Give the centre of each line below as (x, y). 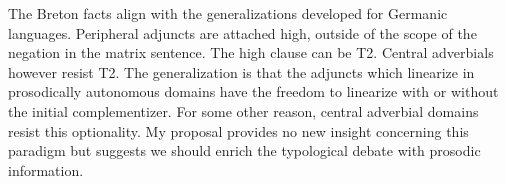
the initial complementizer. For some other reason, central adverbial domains (243, 110)
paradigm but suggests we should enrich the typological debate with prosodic (244, 150)
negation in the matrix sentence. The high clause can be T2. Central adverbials (251, 52)
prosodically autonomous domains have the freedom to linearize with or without (253, 91)
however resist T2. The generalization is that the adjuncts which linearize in (241, 71)
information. (46, 169)
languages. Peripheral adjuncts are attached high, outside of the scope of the (242, 32)
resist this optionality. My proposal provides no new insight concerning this (238, 130)
